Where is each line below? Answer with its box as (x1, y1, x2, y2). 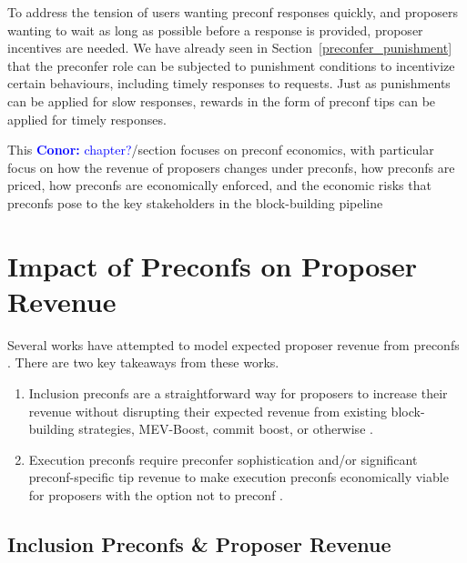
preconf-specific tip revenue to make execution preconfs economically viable (28, 467, 449, 487)
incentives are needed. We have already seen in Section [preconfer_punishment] (7, 38, 452, 57)
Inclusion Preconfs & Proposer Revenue (7, 529, 391, 558)
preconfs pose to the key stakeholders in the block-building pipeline (7, 193, 383, 212)
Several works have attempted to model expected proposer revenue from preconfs (7, 335, 460, 354)
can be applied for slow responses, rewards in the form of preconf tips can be (7, 91, 436, 110)
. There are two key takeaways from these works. (7, 353, 279, 372)
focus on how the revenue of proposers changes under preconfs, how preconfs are (7, 157, 455, 176)
